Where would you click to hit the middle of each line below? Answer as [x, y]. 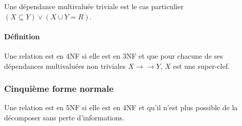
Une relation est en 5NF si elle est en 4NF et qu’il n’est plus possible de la [121, 107]
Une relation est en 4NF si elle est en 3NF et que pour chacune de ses [114, 55]
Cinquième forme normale [59, 89]
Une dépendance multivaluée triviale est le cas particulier [94, 6]
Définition [22, 36]
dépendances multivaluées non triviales [65, 66]
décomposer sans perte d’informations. [64, 117]
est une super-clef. [201, 66]
